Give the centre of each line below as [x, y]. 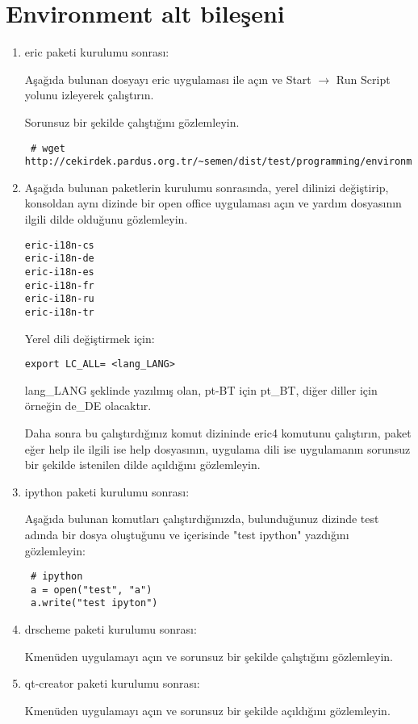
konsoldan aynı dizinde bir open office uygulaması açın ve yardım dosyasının [213, 203]
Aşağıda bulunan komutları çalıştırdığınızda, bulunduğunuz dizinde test [202, 519]
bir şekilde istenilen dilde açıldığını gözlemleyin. [142, 465]
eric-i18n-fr [59, 285]
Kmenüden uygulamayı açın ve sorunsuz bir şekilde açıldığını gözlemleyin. [207, 710]
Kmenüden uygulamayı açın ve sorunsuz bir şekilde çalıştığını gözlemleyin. [209, 656]
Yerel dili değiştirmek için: [90, 338]
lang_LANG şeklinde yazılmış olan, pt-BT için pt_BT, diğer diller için [201, 389]
